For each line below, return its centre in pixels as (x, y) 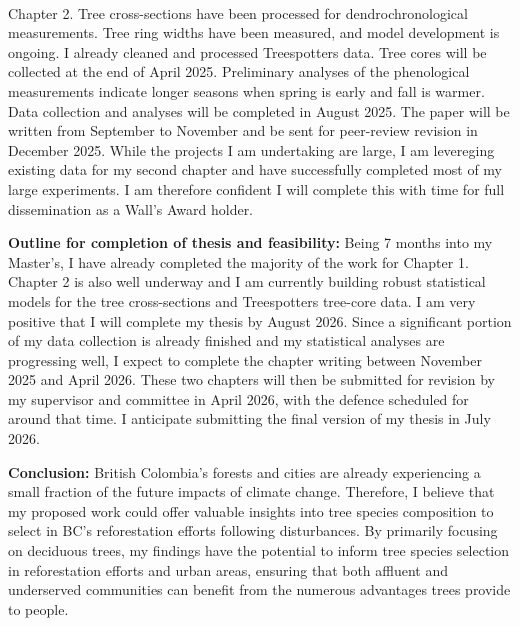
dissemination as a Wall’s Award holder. (131, 208)
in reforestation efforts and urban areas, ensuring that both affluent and (228, 569)
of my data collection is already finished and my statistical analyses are (226, 340)
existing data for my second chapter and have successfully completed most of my (255, 169)
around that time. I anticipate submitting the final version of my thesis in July (249, 418)
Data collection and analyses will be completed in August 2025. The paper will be (259, 110)
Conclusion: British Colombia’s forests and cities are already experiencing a (244, 471)
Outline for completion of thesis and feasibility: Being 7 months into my (250, 242)
